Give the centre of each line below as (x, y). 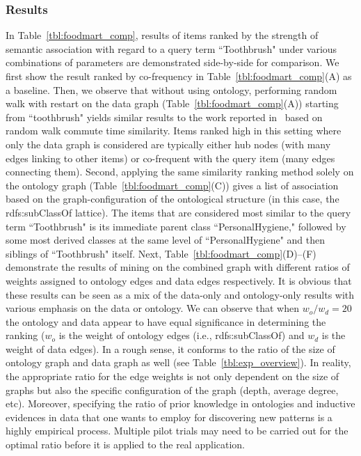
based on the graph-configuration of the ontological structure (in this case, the (173, 199)
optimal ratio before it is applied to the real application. (126, 445)
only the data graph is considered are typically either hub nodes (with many (168, 144)
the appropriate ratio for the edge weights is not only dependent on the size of (173, 376)
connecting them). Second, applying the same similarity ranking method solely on (180, 172)
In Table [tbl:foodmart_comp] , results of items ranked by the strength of (162, 35)
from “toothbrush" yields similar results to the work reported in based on (164, 117)
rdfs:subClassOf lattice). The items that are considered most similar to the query (178, 212)
